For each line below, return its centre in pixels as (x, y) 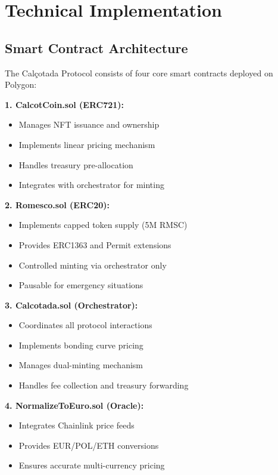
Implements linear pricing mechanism (87, 144)
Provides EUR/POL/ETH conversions (89, 445)
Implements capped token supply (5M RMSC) (103, 225)
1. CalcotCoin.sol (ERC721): (65, 104)
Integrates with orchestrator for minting (91, 185)
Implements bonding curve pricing (81, 345)
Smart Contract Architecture (96, 47)
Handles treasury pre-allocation (76, 164)
